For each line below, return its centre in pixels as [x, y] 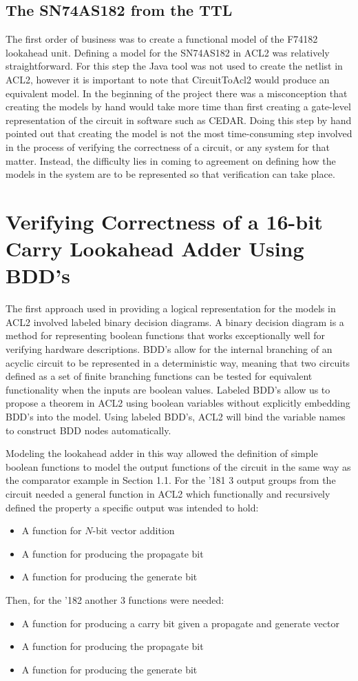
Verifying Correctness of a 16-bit [164, 221]
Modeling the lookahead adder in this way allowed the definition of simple [162, 453]
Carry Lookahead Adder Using [155, 248]
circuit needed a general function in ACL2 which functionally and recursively [168, 493]
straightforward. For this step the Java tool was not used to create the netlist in [174, 66]
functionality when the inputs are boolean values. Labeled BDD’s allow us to [168, 389]
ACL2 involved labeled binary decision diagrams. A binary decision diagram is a [175, 322]
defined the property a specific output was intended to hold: [132, 507]
